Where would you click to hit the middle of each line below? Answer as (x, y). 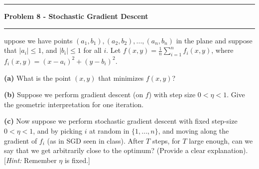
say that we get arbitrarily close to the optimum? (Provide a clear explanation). (126, 150)
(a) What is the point (38, 78)
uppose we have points (38, 40)
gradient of (21, 140)
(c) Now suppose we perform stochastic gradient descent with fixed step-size (121, 121)
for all (92, 50)
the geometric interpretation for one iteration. (74, 104)
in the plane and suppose (214, 40)
